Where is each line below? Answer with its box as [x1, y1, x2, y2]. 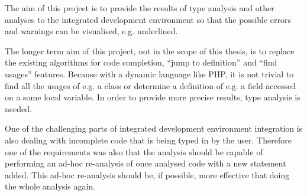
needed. [5, 102, 32, 115]
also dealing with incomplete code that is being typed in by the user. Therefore [5, 133, 292, 146]
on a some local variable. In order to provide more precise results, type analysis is [5, 91, 300, 103]
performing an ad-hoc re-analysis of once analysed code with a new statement [5, 157, 286, 169]
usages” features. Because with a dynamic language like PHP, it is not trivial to [5, 67, 294, 80]
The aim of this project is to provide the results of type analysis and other [5, 2, 274, 14]
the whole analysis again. [5, 180, 95, 192]
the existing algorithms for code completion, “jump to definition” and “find [5, 56, 277, 68]
